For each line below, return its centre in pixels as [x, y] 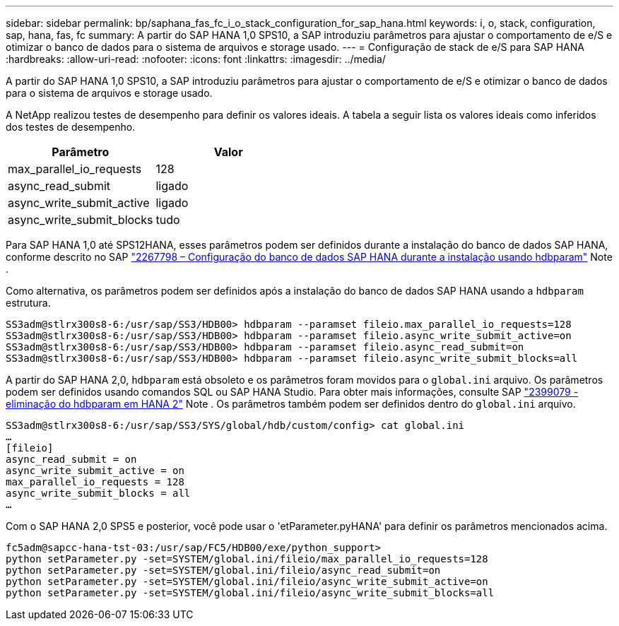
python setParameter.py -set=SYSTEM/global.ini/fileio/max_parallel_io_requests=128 [247, 559]
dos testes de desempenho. [71, 127]
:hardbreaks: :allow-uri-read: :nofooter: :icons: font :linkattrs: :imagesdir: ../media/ [196, 59]
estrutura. [28, 303]
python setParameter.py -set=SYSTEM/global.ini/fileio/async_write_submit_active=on [247, 581]
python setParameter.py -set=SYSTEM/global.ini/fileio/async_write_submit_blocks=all [250, 593]
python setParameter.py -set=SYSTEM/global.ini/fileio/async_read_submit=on [223, 570]
